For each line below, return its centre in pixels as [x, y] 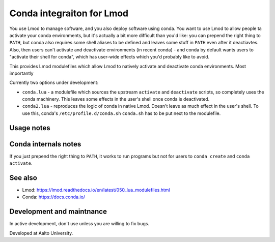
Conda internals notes [45, 144]
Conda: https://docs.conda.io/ [54, 197]
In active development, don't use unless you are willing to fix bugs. [79, 224]
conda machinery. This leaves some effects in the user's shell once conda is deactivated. [116, 99]
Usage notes [30, 128]
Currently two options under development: [54, 83]
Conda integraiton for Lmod [69, 13]
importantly [21, 73]
